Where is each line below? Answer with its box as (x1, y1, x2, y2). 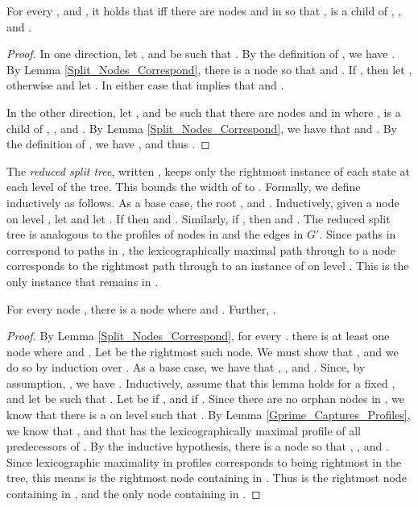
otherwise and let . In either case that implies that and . (6, 77, 284, 94)
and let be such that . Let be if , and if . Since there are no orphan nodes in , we (6, 390, 404, 407)
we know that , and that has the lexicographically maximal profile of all (6, 422, 362, 438)
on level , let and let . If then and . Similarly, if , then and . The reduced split (6, 210, 391, 226)
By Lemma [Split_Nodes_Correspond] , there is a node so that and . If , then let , (6, 60, 412, 77)
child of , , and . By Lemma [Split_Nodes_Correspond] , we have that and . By (6, 119, 397, 136)
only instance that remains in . (6, 272, 159, 289)
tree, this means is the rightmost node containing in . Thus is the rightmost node (6, 469, 407, 486)
